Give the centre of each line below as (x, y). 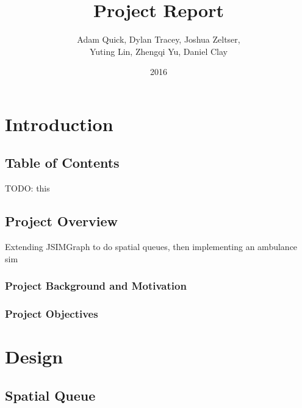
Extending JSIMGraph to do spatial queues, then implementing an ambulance (151, 247)
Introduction (59, 123)
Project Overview (62, 221)
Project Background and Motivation (96, 286)
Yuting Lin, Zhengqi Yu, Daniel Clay (159, 51)
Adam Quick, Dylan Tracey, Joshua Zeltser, (159, 39)
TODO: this (27, 188)
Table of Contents (62, 163)
